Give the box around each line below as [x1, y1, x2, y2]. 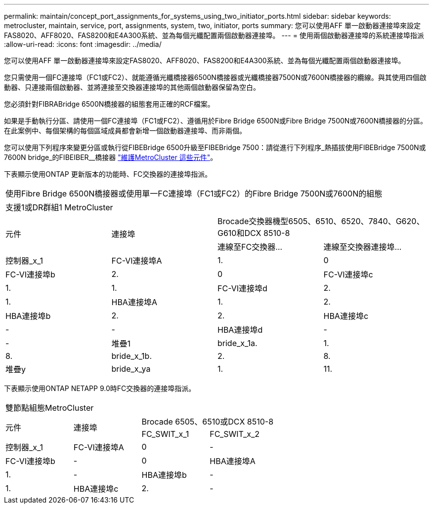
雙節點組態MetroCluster [5, 403, 94, 413]
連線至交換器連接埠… [323, 242, 402, 252]
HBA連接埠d [217, 325, 263, 335]
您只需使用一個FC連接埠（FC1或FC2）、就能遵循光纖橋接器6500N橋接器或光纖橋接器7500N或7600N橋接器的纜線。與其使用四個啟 [4, 73, 427, 81]
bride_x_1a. [217, 338, 258, 348]
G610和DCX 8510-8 [217, 228, 290, 238]
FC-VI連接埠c [323, 270, 373, 279]
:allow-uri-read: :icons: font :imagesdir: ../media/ [4, 40, 162, 48]
